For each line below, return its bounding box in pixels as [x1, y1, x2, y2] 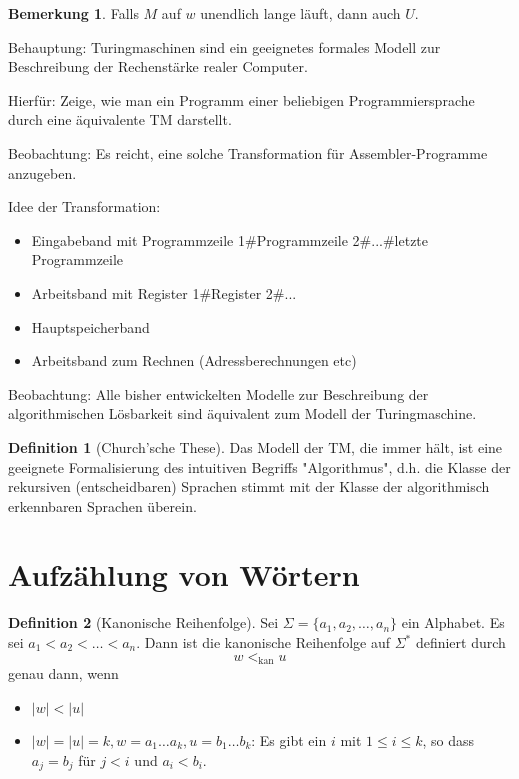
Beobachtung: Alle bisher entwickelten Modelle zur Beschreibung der [8, 383, 429, 404]
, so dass [422, 729, 475, 750]
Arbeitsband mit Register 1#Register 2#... [31, 282, 297, 303]
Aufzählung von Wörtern [8, 554, 360, 595]
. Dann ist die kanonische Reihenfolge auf [136, 632, 390, 652]
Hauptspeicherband [31, 316, 150, 337]
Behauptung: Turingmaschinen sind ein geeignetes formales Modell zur [8, 36, 441, 57]
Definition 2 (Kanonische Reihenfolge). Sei [8, 612, 279, 633]
